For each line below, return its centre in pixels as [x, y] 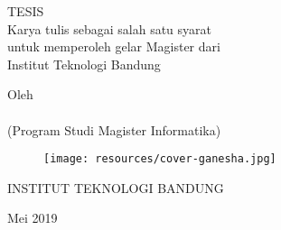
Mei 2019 [33, 218]
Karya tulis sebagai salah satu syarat [110, 28]
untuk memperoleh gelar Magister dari [114, 46]
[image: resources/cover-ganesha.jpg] [160, 159]
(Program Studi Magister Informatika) [114, 129]
